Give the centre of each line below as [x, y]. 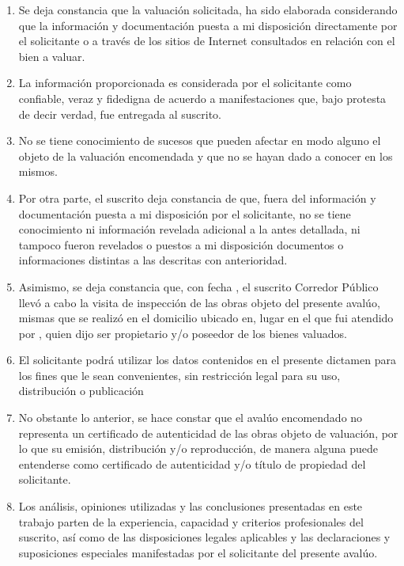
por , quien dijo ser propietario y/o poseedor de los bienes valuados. [183, 333]
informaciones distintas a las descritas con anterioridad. [153, 260]
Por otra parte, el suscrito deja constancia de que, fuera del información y [197, 198]
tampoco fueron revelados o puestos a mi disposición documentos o [181, 244]
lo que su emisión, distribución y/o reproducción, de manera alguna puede [198, 448]
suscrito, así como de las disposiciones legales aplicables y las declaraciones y [204, 537]
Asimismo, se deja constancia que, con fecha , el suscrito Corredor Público [198, 286]
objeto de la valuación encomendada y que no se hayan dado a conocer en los [206, 156]
